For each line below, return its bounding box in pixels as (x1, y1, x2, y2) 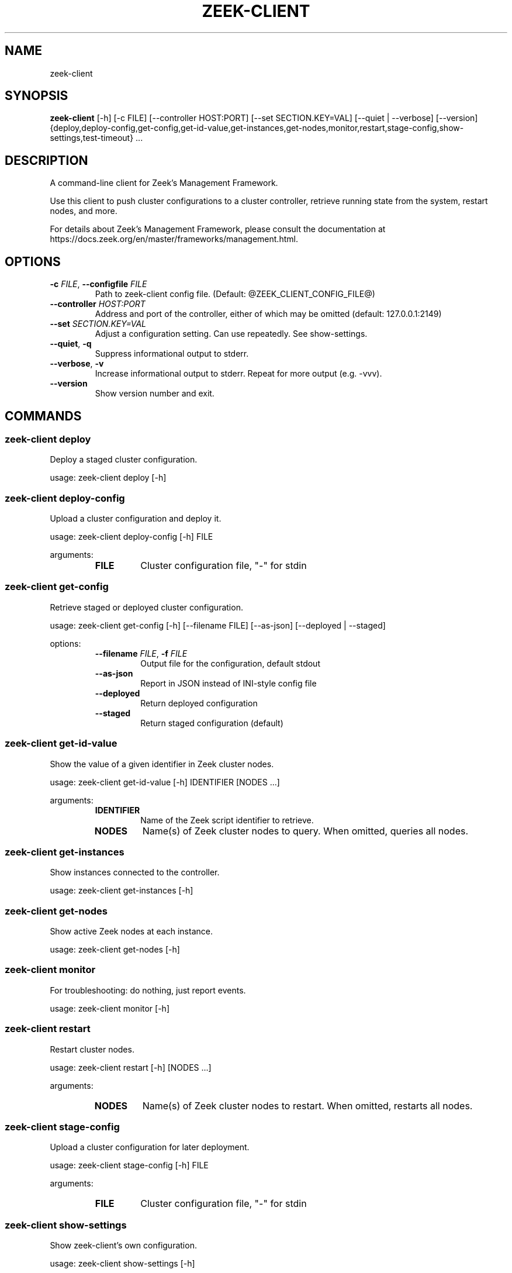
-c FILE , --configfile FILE (50, 279, 147, 289)
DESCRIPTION (5, 153, 88, 168)
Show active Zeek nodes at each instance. (50, 926, 213, 937)
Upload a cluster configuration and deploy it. (50, 513, 222, 524)
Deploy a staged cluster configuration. (50, 454, 198, 465)
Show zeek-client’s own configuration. (50, 1240, 197, 1251)
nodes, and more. (50, 206, 117, 216)
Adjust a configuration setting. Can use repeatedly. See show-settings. (95, 329, 368, 339)
